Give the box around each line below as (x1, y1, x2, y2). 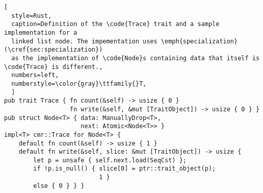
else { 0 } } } (33, 182, 85, 189)
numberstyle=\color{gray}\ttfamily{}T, (11, 80, 147, 87)
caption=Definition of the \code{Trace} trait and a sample (11, 20, 220, 28)
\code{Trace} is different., (4, 63, 103, 70)
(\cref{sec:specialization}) (4, 46, 103, 54)
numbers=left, (11, 71, 59, 79)
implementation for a (4, 29, 77, 36)
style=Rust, (11, 12, 52, 19)
